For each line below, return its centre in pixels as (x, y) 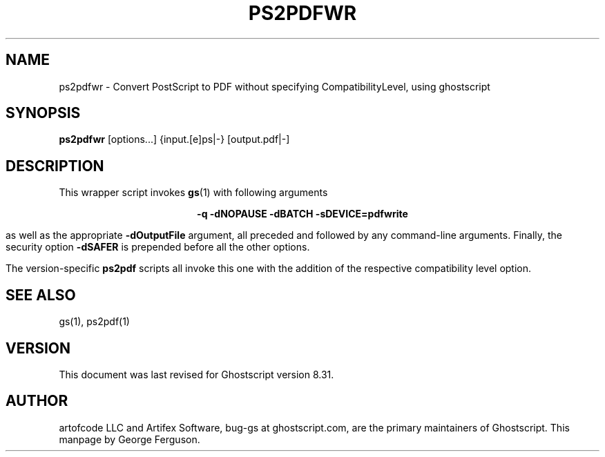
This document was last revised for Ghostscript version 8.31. (196, 374)
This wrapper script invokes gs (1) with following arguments (193, 193)
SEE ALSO (41, 295)
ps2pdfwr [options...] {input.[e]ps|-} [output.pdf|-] (174, 139)
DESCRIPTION (55, 166)
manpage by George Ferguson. (129, 439)
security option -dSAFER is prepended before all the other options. (158, 247)
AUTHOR (37, 401)
